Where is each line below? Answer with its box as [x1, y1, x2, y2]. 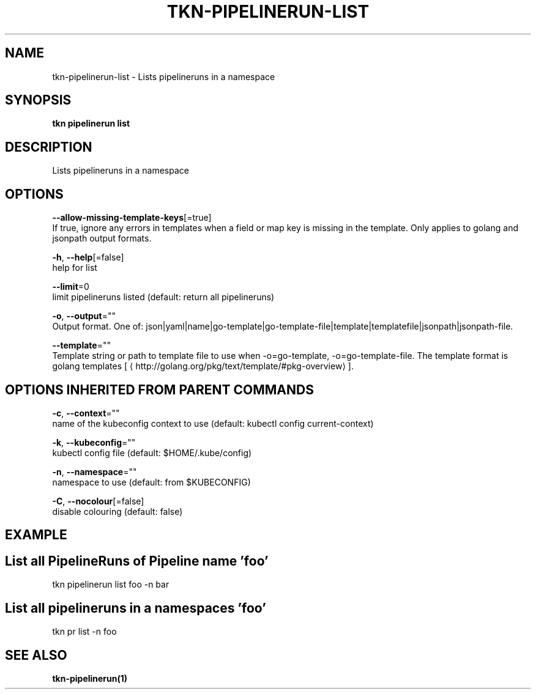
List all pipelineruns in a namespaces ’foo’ [5, 600, 266, 616]
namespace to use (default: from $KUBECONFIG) [52, 476, 251, 487]
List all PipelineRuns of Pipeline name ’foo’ [5, 553, 269, 569]
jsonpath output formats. [52, 233, 152, 244]
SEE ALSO [5, 647, 67, 663]
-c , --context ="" [52, 407, 120, 418]
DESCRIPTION [5, 139, 92, 155]
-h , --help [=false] [52, 252, 124, 263]
